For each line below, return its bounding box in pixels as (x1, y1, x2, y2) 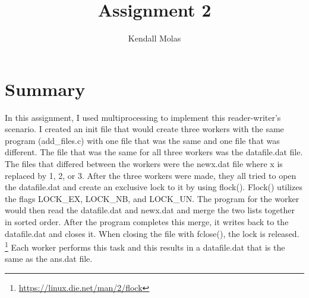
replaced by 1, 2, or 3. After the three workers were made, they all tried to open (5, 169, 297, 181)
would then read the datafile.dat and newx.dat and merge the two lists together (5, 204, 295, 216)
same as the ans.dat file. (5, 252, 93, 265)
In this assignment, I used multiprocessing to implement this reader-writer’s (5, 111, 281, 123)
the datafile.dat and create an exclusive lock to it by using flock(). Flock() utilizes (5, 181, 302, 193)
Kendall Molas (128, 32, 181, 44)
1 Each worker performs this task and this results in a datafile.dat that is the (5, 239, 285, 253)
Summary (5, 76, 86, 101)
